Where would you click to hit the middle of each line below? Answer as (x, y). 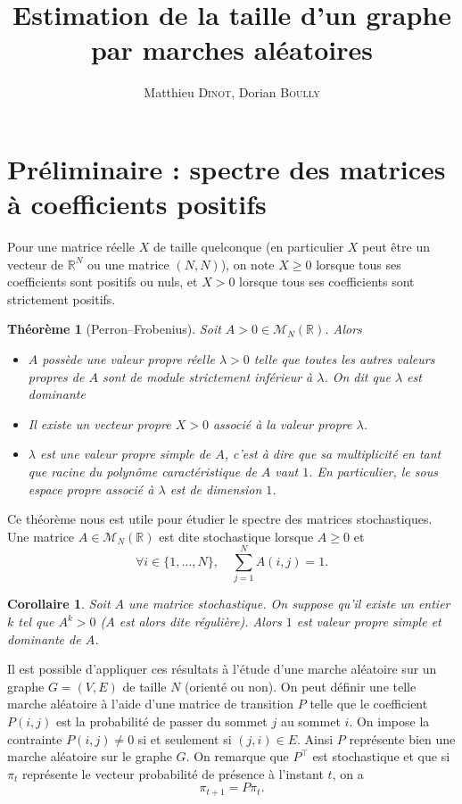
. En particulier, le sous (373, 471)
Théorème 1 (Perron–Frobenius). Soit (114, 329)
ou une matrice (128, 264)
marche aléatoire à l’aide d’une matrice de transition (151, 704)
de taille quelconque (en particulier (248, 247)
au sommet (310, 721)
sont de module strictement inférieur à (207, 376)
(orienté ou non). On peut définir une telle (301, 686)
